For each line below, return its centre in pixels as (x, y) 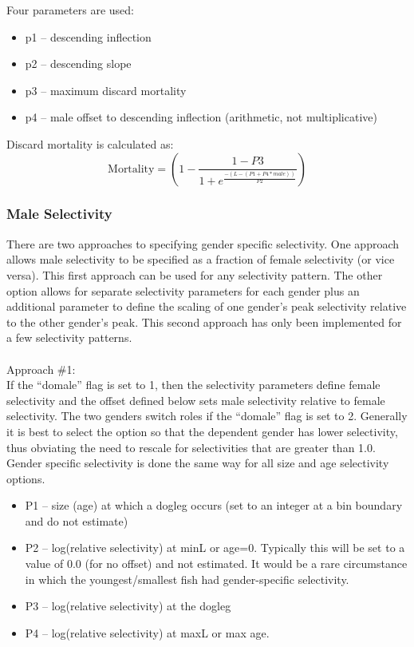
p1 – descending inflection (88, 36)
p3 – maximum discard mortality (106, 90)
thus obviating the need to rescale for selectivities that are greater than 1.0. (191, 447)
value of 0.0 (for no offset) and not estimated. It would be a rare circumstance (216, 564)
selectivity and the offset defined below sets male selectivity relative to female (196, 400)
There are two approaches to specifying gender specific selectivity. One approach (203, 243)
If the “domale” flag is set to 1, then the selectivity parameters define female (193, 385)
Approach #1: (41, 369)
